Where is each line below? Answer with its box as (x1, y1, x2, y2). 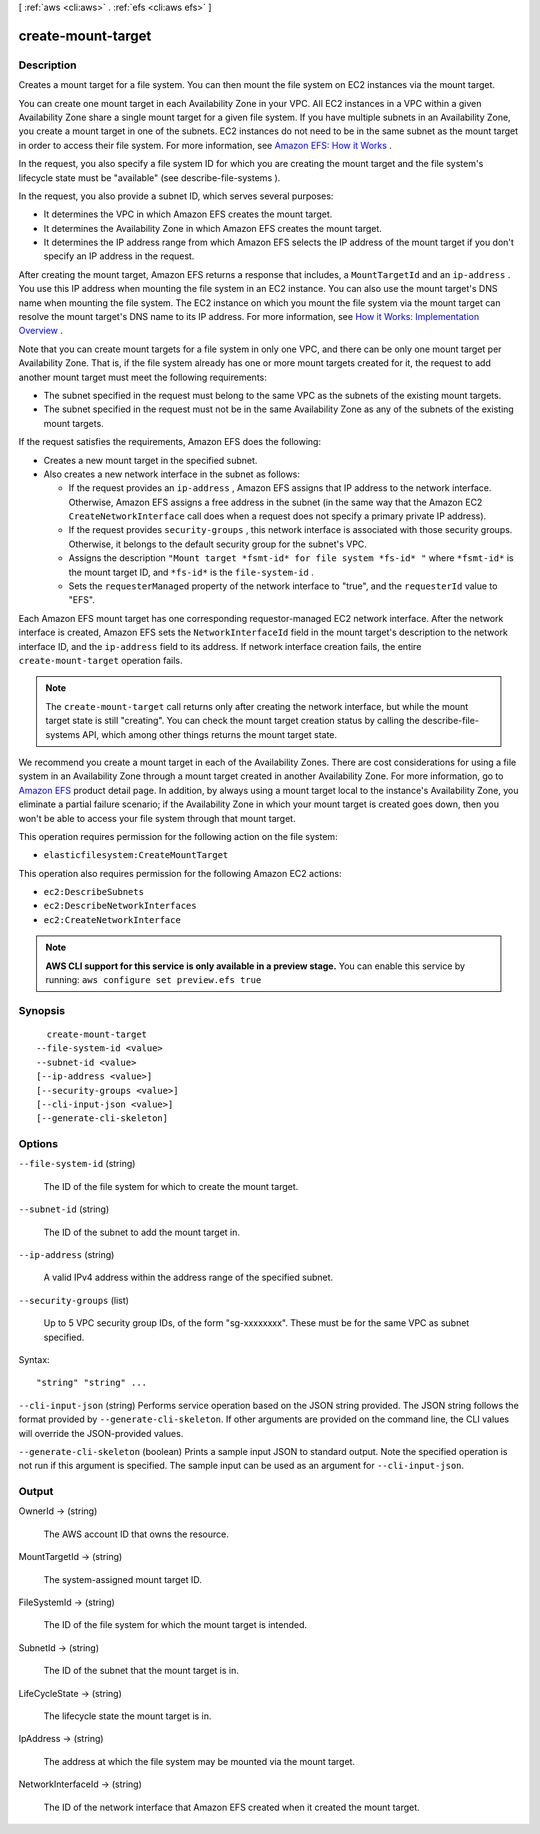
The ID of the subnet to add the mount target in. (43, 1226, 240, 1238)
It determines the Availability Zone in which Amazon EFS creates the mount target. (43, 222, 382, 234)
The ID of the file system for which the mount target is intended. (43, 1619, 308, 1631)
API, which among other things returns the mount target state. (81, 728, 338, 740)
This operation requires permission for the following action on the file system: (18, 830, 339, 842)
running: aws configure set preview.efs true (45, 974, 262, 986)
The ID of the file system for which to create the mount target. (43, 1180, 299, 1192)
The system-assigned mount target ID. (43, 1573, 202, 1585)
